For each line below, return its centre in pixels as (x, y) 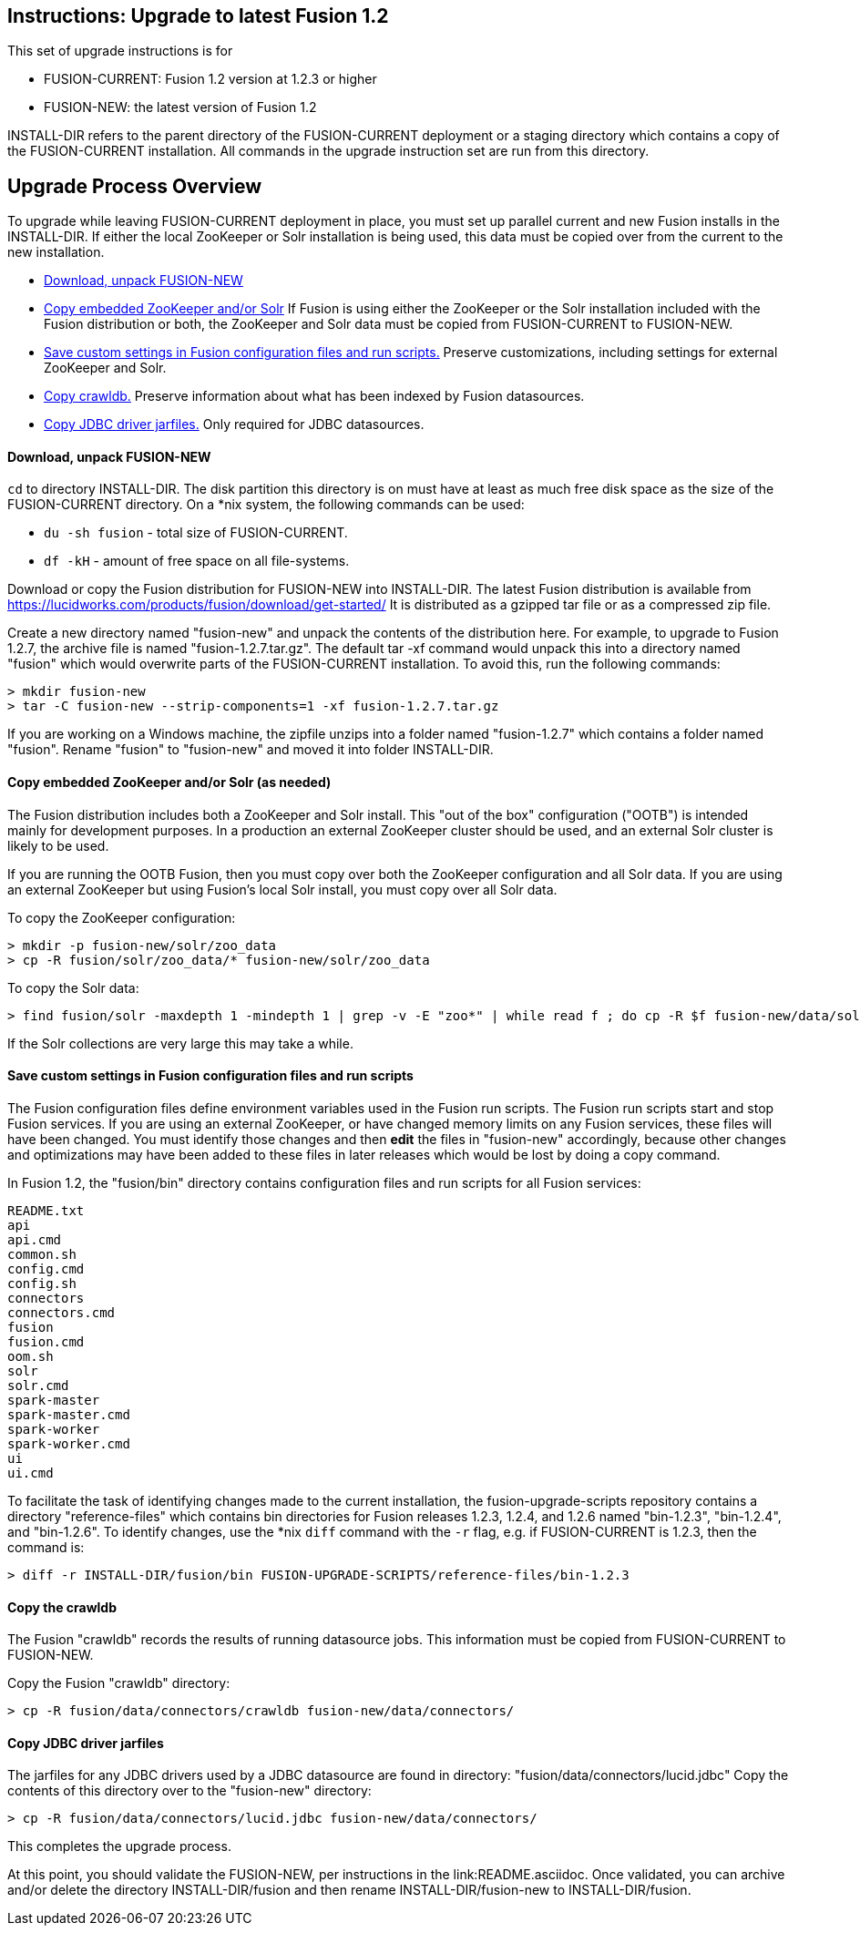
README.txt (46, 1210)
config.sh (42, 1283)
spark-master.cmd (69, 1414)
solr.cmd (38, 1385)
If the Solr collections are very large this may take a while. (180, 1043)
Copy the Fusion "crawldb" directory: (119, 1683)
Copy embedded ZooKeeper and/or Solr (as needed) (169, 782)
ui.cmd (31, 1473)
